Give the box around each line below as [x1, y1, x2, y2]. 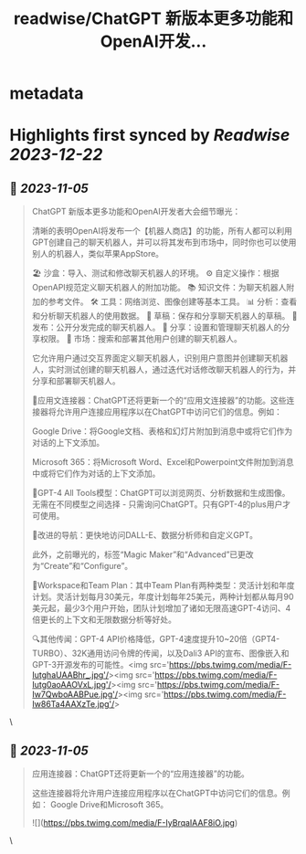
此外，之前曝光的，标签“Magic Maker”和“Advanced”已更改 [31, 549, 254, 560]
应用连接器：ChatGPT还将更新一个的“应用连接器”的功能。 [31, 768, 249, 779]
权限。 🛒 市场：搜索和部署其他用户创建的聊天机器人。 [39, 333, 242, 344]
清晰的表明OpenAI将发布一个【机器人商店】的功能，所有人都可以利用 [31, 226, 292, 237]
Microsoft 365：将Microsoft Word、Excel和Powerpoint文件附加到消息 [31, 457, 294, 468]
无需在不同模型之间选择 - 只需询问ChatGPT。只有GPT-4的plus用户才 [31, 499, 290, 510]
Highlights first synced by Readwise [9, 125, 290, 146]
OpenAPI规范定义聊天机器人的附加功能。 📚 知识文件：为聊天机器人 [31, 282, 287, 293]
